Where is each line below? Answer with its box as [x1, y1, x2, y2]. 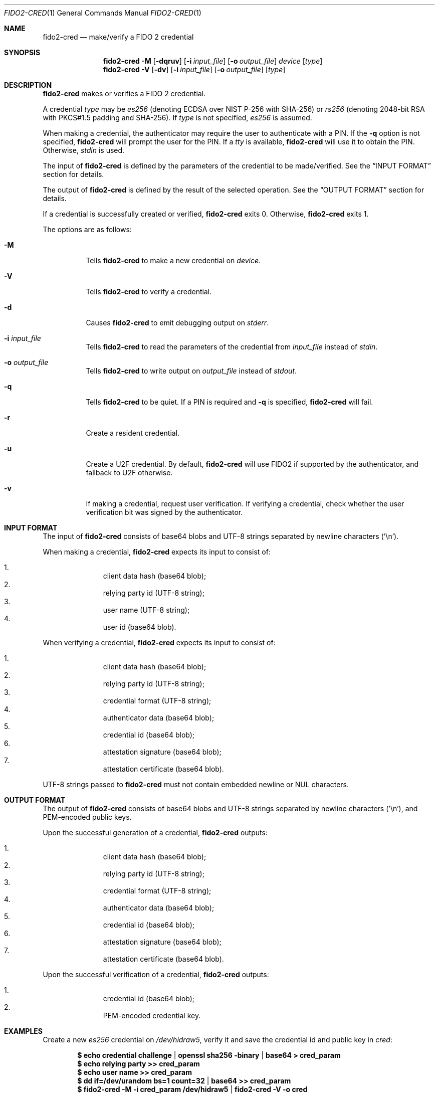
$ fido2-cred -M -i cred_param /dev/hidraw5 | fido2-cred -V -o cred [77, 1085, 308, 1093]
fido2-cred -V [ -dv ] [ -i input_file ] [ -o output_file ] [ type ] [103, 65, 286, 74]
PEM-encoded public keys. [43, 813, 132, 821]
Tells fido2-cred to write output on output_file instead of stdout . [86, 367, 297, 375]
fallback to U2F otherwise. [86, 468, 173, 477]
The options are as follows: [43, 225, 132, 234]
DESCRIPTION [4, 81, 52, 89]
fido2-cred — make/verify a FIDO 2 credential [43, 33, 194, 41]
